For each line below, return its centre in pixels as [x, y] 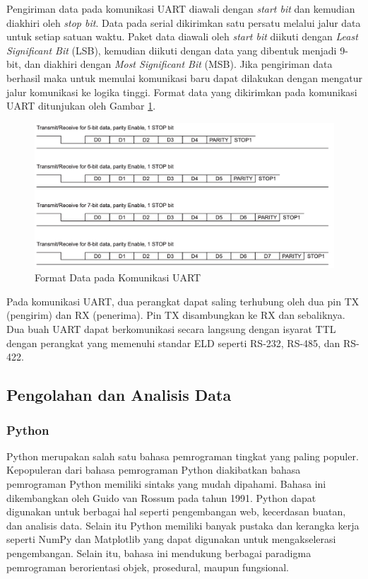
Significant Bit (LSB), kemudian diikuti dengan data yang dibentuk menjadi [172, 50]
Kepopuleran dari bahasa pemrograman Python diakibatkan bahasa [154, 470]
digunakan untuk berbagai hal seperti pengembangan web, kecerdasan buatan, [176, 511]
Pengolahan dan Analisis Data [119, 395]
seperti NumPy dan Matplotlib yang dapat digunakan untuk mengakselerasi [171, 539]
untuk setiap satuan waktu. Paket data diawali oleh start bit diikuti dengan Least [182, 36]
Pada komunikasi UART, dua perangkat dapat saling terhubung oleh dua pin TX [183, 301]
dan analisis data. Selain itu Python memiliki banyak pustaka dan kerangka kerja [183, 525]
